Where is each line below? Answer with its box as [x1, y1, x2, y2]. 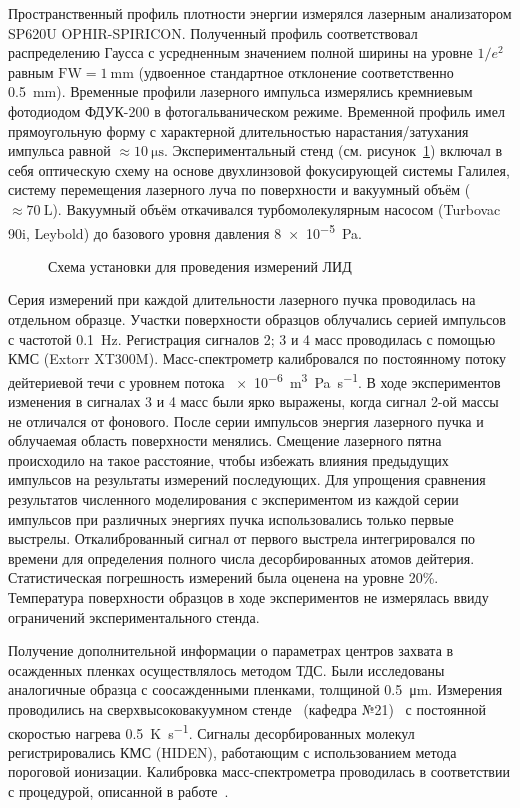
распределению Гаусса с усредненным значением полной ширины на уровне [8, 42, 473, 63]
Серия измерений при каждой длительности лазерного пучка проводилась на [8, 289, 476, 310]
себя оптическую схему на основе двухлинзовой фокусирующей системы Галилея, [8, 159, 510, 180]
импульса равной [8, 140, 111, 161]
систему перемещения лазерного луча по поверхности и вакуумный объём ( [8, 179, 471, 200]
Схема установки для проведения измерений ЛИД [48, 255, 352, 276]
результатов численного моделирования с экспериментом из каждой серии [8, 488, 459, 509]
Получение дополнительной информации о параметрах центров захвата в [8, 640, 454, 661]
